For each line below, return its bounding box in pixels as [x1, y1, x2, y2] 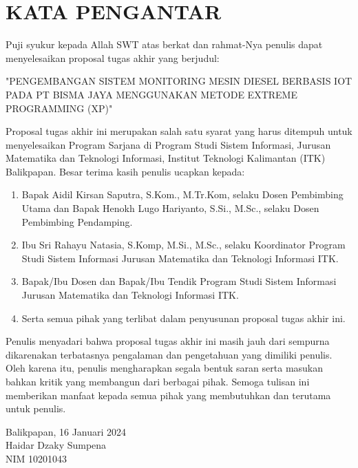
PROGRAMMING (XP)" [6, 100, 113, 115]
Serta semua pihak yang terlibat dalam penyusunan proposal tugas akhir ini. [21, 310, 346, 325]
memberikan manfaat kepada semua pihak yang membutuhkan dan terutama [6, 387, 331, 402]
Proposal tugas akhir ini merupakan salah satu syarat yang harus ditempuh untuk [6, 124, 352, 138]
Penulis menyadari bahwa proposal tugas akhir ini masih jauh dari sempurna [6, 334, 330, 348]
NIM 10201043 [6, 451, 67, 465]
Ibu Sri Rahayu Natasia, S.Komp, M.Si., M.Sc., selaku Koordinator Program [21, 237, 346, 252]
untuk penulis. [6, 401, 66, 416]
